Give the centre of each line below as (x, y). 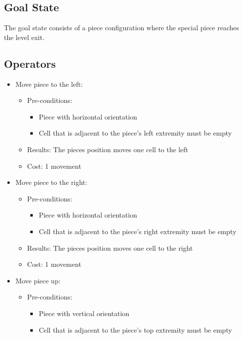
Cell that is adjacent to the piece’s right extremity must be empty (138, 231)
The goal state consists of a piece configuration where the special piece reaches (121, 28)
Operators (30, 63)
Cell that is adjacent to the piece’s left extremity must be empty (135, 133)
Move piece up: (38, 280)
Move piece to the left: (49, 84)
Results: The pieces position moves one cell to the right (110, 248)
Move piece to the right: (51, 182)
